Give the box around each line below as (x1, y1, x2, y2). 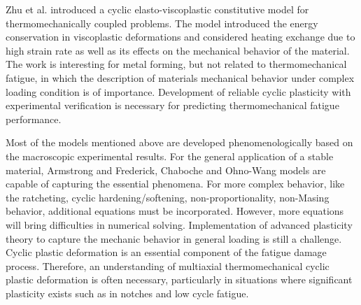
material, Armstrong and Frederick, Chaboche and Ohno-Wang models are (6, 162, 326, 177)
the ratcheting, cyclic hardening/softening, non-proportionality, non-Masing (6, 190, 330, 204)
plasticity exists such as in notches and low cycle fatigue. (6, 285, 249, 300)
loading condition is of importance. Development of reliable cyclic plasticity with (6, 84, 351, 99)
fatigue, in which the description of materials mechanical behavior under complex (6, 70, 355, 85)
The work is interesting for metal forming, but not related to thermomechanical (6, 57, 347, 71)
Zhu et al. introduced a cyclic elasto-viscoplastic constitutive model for (6, 2, 309, 16)
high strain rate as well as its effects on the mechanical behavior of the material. (6, 43, 350, 57)
